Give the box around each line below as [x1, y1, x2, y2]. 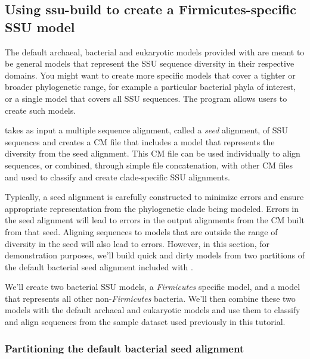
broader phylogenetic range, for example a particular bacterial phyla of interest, [5, 80, 296, 93]
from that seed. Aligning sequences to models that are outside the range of [5, 225, 278, 238]
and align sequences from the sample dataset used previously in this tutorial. [5, 316, 286, 328]
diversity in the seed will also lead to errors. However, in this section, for [5, 237, 269, 249]
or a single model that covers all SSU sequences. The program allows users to [5, 92, 287, 104]
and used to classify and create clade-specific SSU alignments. [5, 170, 231, 183]
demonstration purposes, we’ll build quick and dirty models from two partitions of [5, 249, 305, 261]
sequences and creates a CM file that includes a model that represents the [5, 135, 275, 148]
